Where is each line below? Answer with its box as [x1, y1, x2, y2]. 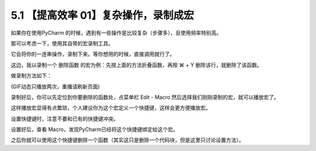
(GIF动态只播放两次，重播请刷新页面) [11, 83, 100, 90]
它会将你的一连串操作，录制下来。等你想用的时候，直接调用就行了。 [11, 50, 175, 58]
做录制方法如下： [11, 72, 52, 79]
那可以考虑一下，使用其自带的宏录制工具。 [11, 40, 114, 47]
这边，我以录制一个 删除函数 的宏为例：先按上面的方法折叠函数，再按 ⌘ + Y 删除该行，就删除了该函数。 [11, 61, 263, 68]
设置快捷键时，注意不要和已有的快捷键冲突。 [11, 115, 119, 122]
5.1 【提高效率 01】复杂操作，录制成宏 [11, 9, 194, 22]
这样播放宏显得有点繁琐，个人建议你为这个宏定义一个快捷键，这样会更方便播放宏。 [11, 104, 211, 111]
